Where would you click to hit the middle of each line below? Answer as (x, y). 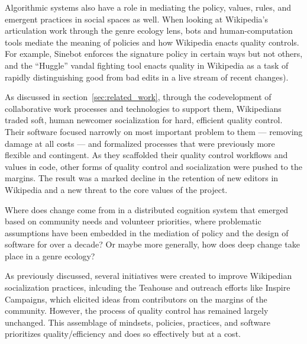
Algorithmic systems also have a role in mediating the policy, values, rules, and (148, 7)
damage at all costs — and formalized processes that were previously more (140, 143)
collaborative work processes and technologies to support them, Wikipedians (143, 108)
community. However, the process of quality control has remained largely (137, 311)
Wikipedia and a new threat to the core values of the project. (116, 189)
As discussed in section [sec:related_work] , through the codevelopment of (138, 97)
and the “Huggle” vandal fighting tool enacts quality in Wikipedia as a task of (147, 65)
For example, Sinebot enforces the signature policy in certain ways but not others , (154, 54)
